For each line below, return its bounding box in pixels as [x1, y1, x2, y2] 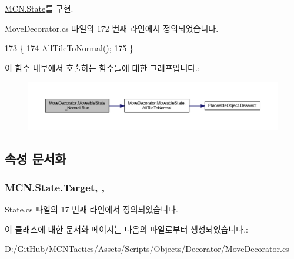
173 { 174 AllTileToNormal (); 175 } [5, 42, 133, 54]
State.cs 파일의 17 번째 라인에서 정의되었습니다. [5, 203, 178, 215]
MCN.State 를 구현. [5, 2, 73, 14]
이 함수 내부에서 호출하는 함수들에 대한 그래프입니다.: [5, 61, 200, 74]
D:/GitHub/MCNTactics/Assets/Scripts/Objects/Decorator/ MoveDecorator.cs [5, 243, 289, 255]
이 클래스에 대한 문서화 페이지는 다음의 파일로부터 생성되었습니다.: [5, 223, 248, 235]
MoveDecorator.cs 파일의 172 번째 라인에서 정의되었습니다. [5, 22, 219, 34]
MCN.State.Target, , [5, 180, 105, 194]
